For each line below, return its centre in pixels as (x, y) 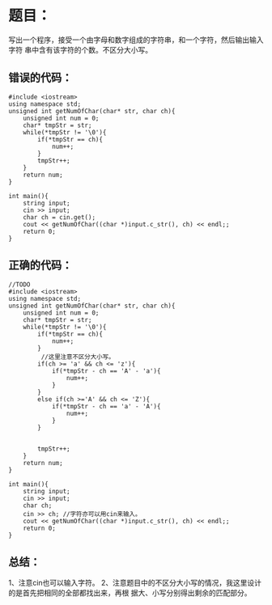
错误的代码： (40, 78)
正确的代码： (40, 266)
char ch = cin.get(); (59, 217)
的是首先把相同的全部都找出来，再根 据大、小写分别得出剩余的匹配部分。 (130, 593)
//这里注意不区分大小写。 (78, 357)
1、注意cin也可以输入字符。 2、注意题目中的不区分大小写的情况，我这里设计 (135, 583)
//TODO (19, 284)
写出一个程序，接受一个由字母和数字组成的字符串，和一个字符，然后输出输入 (136, 40)
